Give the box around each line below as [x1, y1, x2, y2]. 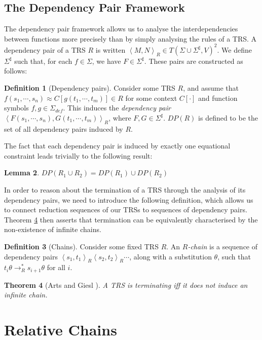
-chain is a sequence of [188, 241, 258, 251]
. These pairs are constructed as [144, 55, 243, 66]
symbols [4, 102, 29, 113]
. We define [217, 44, 252, 55]
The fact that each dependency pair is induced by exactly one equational [4, 140, 231, 151]
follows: [4, 65, 27, 76]
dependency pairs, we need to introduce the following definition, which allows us [4, 194, 253, 205]
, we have [92, 55, 121, 66]
